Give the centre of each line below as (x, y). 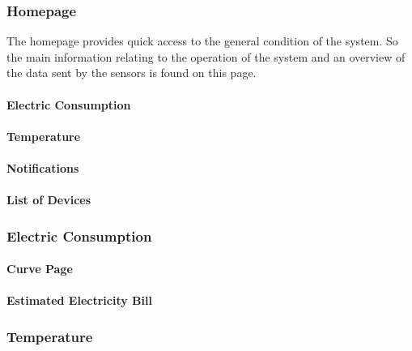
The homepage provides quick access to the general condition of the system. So (202, 41)
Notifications (43, 167)
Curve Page (40, 269)
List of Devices (49, 200)
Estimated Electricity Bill (79, 300)
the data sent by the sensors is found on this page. (132, 73)
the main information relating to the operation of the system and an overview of (206, 56)
